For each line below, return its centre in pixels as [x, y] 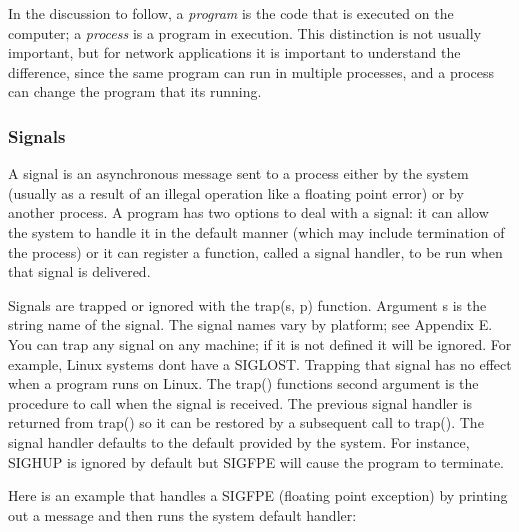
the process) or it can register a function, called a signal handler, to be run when [255, 251]
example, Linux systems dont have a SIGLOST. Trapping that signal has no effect [260, 363]
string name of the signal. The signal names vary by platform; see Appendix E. [250, 324]
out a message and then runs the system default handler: [182, 514]
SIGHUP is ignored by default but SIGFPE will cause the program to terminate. [256, 461]
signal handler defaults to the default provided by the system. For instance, [239, 441]
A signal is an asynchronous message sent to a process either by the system [238, 173]
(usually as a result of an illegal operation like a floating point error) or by [236, 192]
